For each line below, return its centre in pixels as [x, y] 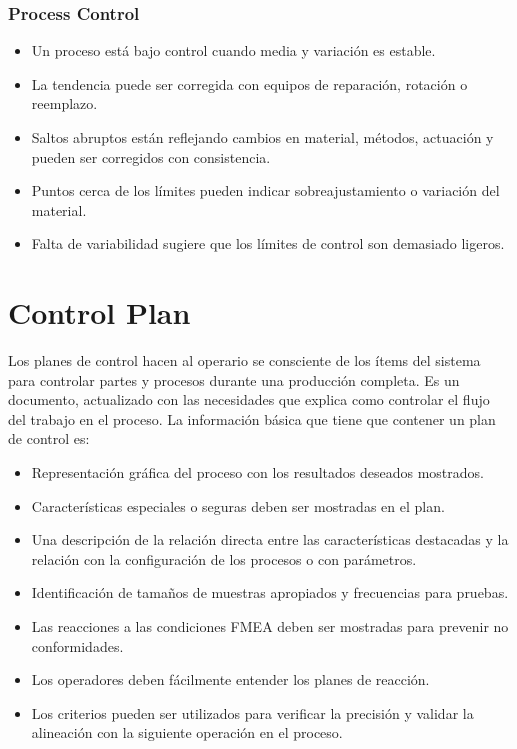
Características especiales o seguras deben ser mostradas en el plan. [238, 505]
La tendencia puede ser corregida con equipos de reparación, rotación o [249, 83]
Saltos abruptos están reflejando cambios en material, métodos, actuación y [262, 137]
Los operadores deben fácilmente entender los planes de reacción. [230, 679]
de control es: [49, 438]
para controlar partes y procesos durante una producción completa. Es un [234, 379]
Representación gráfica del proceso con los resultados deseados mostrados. [257, 472]
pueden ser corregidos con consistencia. [151, 156]
